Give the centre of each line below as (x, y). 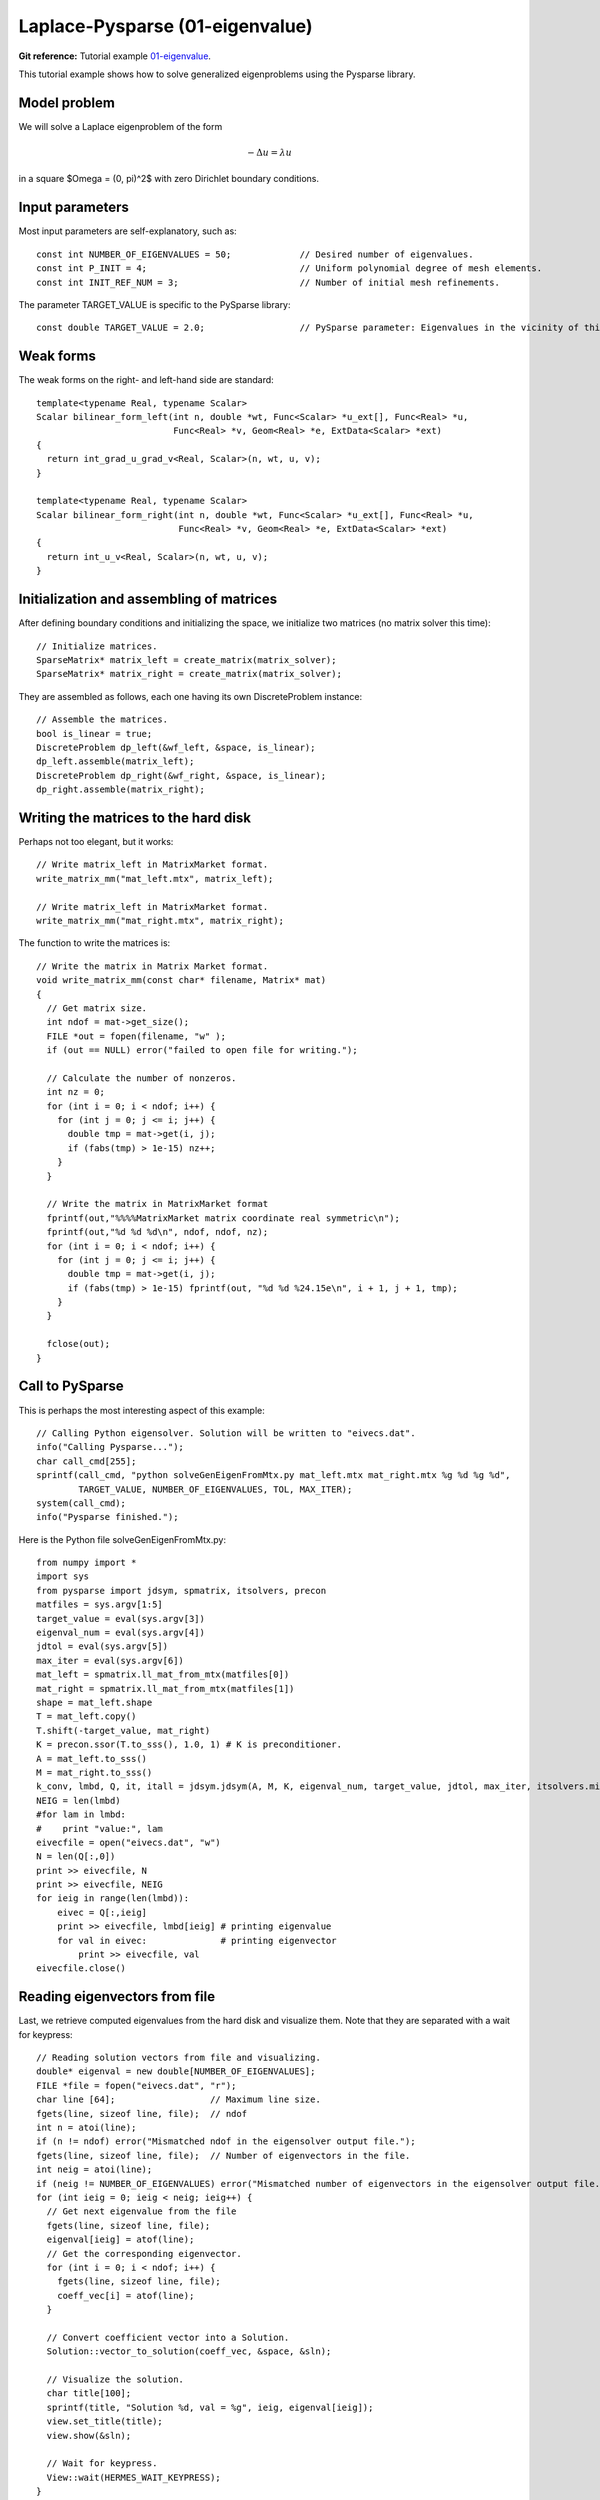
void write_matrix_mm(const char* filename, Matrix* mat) (181, 980)
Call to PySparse (71, 1386)
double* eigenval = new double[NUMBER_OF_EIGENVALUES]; (176, 2071)
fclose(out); (78, 1344)
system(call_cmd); (81, 1503)
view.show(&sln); (89, 2435)
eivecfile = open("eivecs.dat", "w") (129, 1842)
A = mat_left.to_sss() (92, 1758)
